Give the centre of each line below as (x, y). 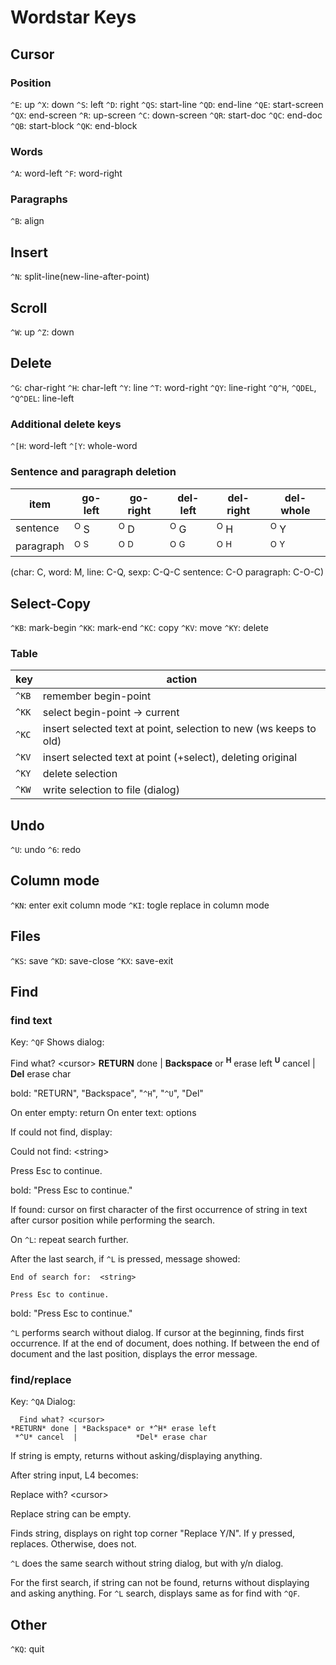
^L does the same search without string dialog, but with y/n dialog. (147, 1563)
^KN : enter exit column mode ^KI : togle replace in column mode (140, 905)
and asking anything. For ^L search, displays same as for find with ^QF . (155, 1593)
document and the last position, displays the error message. (134, 1354)
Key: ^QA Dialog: (43, 1402)
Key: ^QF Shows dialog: (57, 1042)
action (182, 679)
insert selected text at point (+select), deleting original (170, 758)
